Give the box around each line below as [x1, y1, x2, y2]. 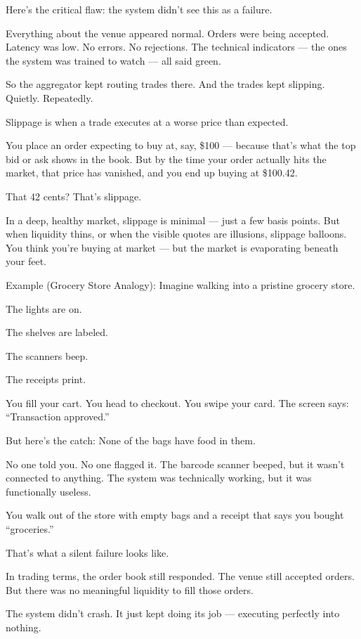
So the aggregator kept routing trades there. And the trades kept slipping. [6, 77, 325, 91]
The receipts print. [6, 372, 86, 387]
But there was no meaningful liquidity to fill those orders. [6, 582, 254, 597]
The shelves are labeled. [6, 325, 109, 340]
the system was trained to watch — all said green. [6, 53, 221, 67]
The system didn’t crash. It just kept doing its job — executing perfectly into [6, 606, 340, 621]
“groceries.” [6, 522, 54, 536]
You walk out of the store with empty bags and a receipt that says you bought [6, 508, 344, 522]
